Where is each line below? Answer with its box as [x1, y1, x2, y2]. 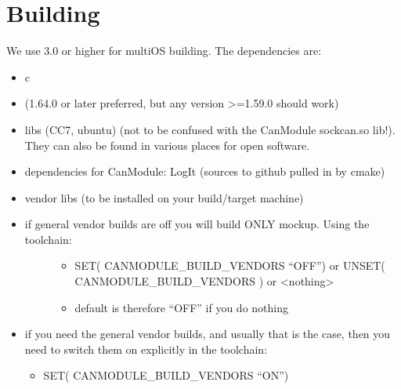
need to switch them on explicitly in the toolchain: [24, 340, 268, 357]
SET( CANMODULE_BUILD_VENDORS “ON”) [43, 367, 289, 384]
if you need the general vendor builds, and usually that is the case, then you [24, 325, 391, 342]
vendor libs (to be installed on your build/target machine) [24, 189, 304, 205]
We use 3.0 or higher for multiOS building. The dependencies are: [6, 42, 322, 59]
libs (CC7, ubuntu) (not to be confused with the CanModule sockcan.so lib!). [24, 121, 396, 137]
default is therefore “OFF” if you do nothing [74, 299, 289, 315]
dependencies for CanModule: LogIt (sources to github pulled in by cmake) [24, 163, 385, 180]
